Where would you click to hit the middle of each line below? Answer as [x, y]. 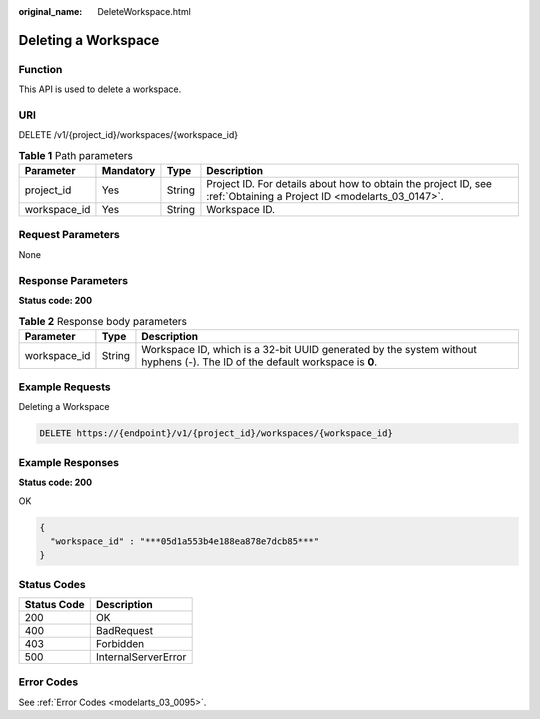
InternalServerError [141, 657]
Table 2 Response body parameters [102, 321]
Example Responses [69, 462]
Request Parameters [69, 235]
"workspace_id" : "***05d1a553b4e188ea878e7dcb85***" [185, 541]
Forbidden [120, 644]
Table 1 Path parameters [76, 155]
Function [40, 69]
